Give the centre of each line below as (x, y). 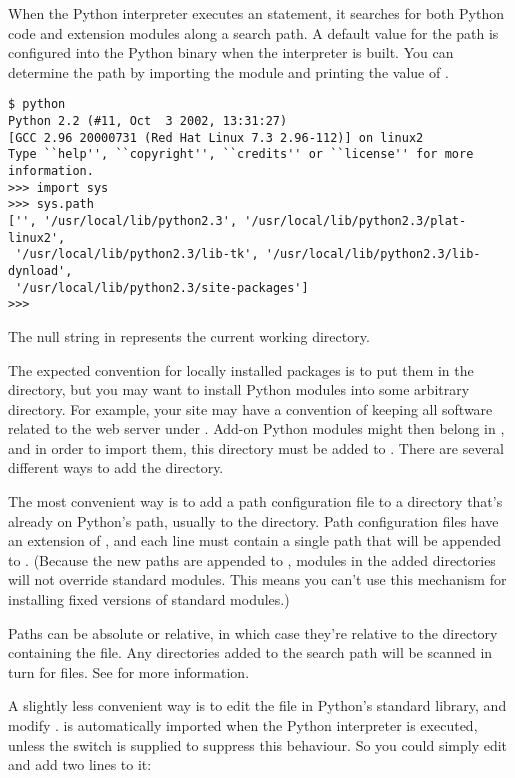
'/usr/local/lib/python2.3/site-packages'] (162, 287)
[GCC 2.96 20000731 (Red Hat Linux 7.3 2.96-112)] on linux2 (216, 137)
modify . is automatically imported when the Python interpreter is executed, (243, 725)
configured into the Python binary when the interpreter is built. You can (231, 52)
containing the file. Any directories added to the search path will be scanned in (250, 652)
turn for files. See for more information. (129, 671)
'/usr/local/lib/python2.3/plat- (355, 220)
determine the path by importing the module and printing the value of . (228, 71)
